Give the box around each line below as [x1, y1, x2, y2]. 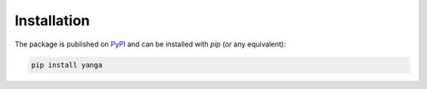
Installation [14, 12, 90, 29]
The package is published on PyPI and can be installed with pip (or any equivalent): [14, 39, 286, 49]
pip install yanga [31, 60, 103, 69]
